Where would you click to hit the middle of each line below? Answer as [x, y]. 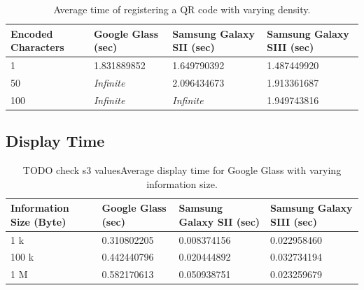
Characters [37, 47]
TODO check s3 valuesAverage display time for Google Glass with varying [182, 170]
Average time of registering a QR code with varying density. [182, 9]
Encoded [32, 33]
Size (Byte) [38, 221]
